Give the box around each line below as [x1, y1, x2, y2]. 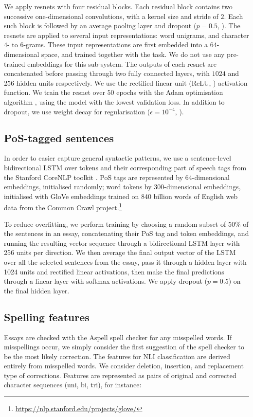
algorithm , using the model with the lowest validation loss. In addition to [4, 96, 225, 107]
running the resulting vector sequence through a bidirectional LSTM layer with [4, 237, 240, 248]
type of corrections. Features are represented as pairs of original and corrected [4, 370, 236, 380]
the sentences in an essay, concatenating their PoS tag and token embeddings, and [4, 228, 249, 238]
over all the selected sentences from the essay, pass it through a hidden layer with [4, 256, 247, 267]
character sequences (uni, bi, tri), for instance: [4, 380, 142, 390]
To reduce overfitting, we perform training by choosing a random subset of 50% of [4, 218, 249, 229]
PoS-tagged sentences [4, 130, 114, 145]
